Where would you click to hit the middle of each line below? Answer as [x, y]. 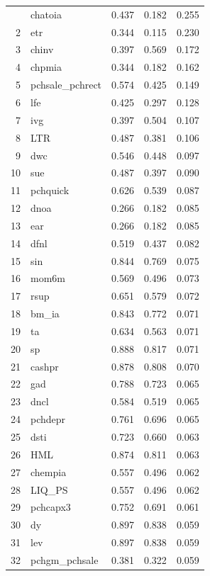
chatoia [46, 14]
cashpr [45, 366]
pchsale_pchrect [66, 85]
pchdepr [48, 419]
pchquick [50, 190]
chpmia [46, 67]
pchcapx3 [51, 507]
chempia [49, 471]
